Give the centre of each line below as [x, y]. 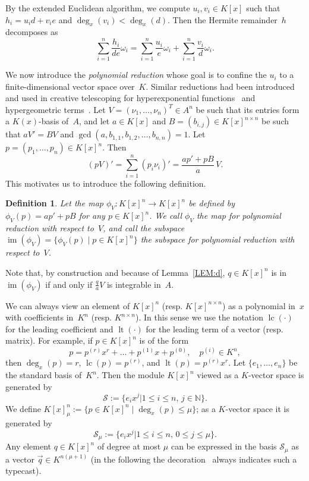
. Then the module [130, 375]
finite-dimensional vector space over [70, 86]
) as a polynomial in [258, 305]
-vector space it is [257, 408]
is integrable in [134, 284]
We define [23, 408]
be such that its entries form [247, 109]
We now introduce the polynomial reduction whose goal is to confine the [136, 75]
